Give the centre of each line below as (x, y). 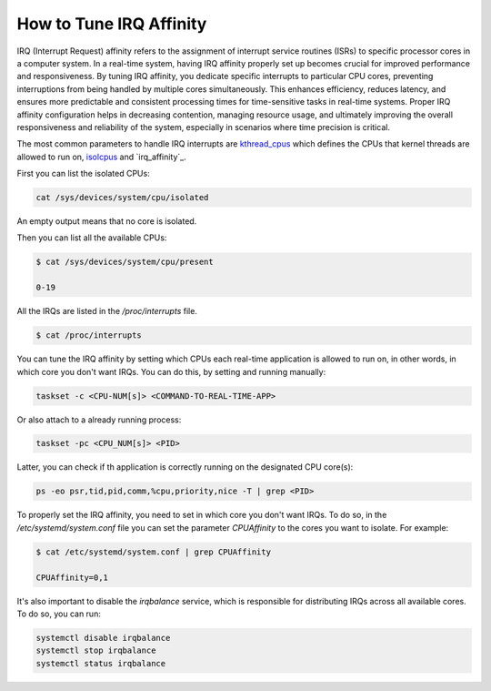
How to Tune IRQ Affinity (112, 24)
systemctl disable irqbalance (103, 638)
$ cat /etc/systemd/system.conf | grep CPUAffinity (154, 552)
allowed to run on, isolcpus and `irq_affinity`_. (101, 157)
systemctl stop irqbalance (96, 650)
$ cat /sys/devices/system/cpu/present (125, 262)
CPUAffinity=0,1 (72, 577)
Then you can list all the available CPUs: (92, 238)
